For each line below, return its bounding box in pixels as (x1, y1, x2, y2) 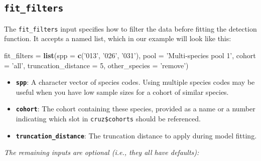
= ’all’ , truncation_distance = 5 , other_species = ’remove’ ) (4, 60, 189, 70)
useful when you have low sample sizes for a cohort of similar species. (16, 86, 229, 97)
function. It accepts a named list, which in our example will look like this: (4, 33, 231, 44)
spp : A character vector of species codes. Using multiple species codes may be (16, 77, 255, 87)
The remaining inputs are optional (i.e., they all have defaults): (4, 147, 199, 157)
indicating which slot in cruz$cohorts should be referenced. (16, 113, 201, 124)
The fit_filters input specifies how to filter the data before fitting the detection (4, 23, 257, 34)
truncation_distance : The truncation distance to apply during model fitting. (16, 130, 257, 140)
